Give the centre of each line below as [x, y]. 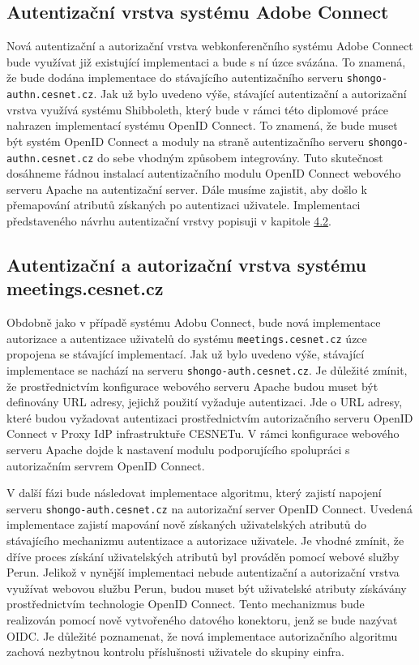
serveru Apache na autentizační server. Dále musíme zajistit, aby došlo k [187, 189]
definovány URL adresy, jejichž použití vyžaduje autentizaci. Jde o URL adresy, [205, 402]
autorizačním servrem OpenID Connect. [106, 465]
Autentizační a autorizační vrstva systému [187, 264]
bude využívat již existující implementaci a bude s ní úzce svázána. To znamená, [206, 61]
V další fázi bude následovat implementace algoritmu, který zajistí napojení [194, 493]
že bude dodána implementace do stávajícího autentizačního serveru [175, 77]
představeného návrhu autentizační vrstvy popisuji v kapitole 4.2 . [169, 220]
